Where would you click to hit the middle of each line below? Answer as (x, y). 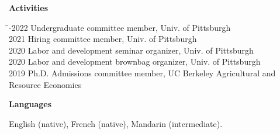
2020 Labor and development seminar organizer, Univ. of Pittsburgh (131, 50)
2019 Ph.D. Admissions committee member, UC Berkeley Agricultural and (142, 73)
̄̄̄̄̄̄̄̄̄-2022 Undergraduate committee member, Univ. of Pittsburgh (120, 27)
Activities (29, 8)
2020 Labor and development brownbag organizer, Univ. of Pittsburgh (135, 61)
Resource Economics (45, 84)
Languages (30, 104)
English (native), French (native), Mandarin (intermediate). (116, 123)
